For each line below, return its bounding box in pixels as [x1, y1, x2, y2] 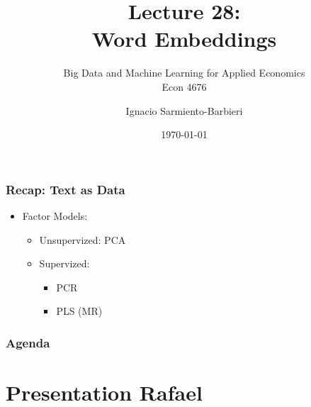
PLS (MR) [56, 303, 103, 318]
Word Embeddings [91, 24, 277, 53]
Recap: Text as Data [6, 180, 125, 198]
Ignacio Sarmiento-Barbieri [125, 103, 243, 118]
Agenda [6, 333, 50, 351]
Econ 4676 [162, 79, 207, 94]
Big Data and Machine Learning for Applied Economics [63, 65, 305, 80]
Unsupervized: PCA [39, 232, 126, 247]
